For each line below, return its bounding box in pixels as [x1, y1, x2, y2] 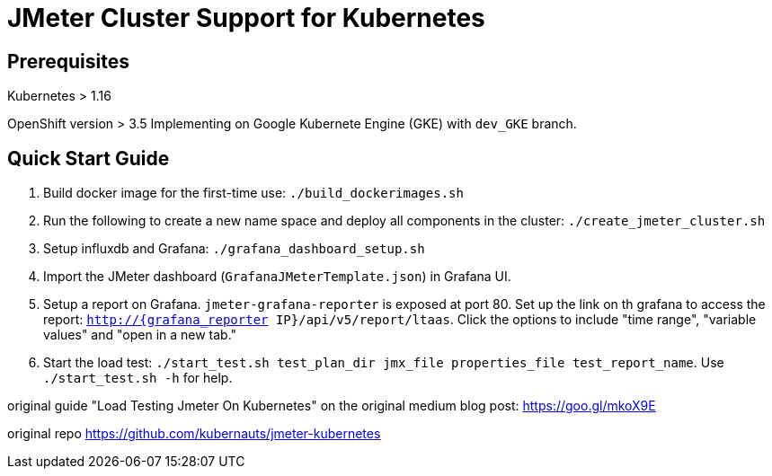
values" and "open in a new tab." [43, 327, 237, 343]
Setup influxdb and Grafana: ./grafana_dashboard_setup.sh [43, 241, 425, 257]
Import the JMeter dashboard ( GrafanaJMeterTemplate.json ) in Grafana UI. [43, 269, 511, 285]
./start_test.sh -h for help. [43, 370, 233, 386]
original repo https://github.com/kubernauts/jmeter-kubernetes [7, 426, 381, 442]
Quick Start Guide [7, 146, 170, 170]
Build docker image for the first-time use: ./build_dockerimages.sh [43, 185, 464, 201]
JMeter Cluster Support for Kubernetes [7, 3, 485, 33]
